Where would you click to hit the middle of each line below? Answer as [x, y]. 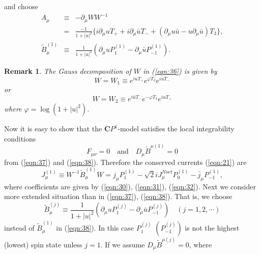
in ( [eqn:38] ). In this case [95, 228]
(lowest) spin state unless [43, 244]
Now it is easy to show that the [53, 129]
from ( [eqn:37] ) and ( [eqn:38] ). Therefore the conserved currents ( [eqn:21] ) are [125, 162]
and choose [21, 6]
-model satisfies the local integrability [176, 129]
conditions [20, 138]
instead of [19, 228]
